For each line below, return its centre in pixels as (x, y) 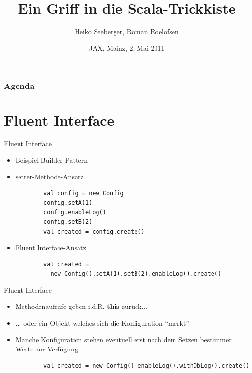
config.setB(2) (68, 222)
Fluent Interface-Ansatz (51, 248)
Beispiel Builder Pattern (51, 160)
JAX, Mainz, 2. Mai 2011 (127, 48)
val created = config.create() (94, 231)
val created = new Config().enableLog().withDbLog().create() (146, 365)
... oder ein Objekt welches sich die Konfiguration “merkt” (102, 323)
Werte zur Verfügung (47, 349)
